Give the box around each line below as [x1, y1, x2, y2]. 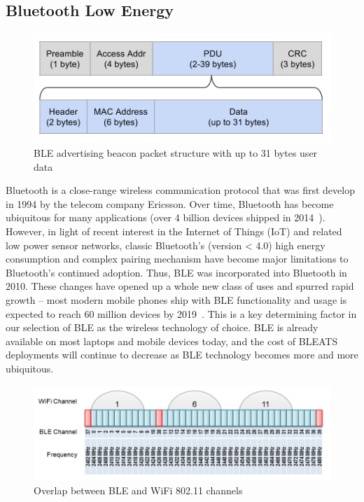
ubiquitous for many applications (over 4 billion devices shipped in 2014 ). [6, 210, 325, 225]
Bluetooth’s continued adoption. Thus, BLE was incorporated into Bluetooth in [6, 265, 347, 279]
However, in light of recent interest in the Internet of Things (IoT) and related [6, 224, 342, 238]
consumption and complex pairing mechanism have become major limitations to [6, 251, 349, 266]
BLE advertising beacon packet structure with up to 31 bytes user [34, 146, 318, 160]
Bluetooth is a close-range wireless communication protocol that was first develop [6, 183, 355, 197]
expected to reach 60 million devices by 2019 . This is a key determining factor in [6, 306, 357, 321]
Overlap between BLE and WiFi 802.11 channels [34, 482, 243, 497]
